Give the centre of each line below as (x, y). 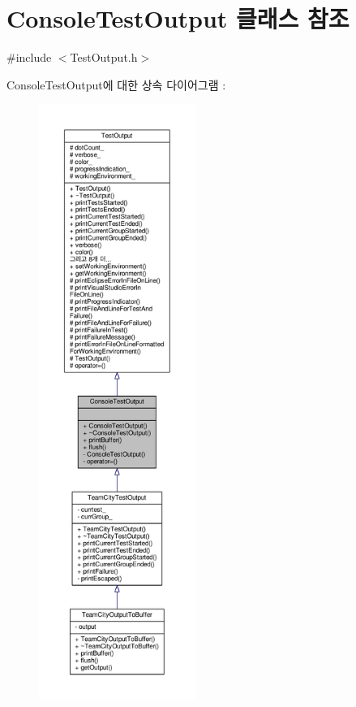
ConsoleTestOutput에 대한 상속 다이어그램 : (116, 84)
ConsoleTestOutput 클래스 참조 (178, 18)
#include (29, 57)
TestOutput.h (104, 57)
